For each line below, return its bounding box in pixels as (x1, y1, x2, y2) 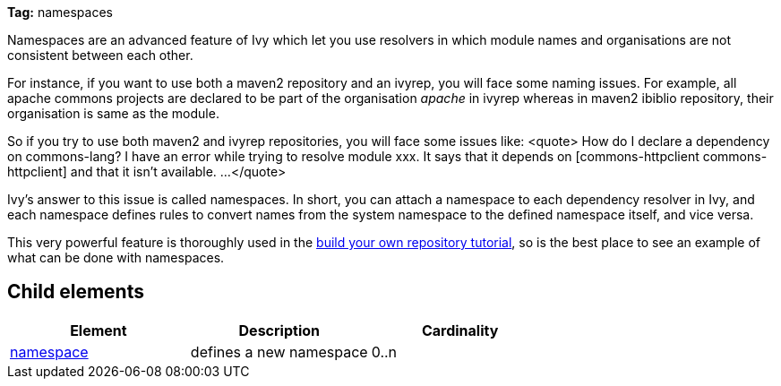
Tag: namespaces (7, 4, 113, 20)
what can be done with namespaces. (7, 250, 225, 265)
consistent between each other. (7, 47, 193, 63)
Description (238, 321, 320, 339)
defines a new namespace (190, 342, 368, 361)
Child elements (7, 280, 144, 304)
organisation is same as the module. (7, 106, 219, 121)
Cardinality (421, 321, 499, 339)
